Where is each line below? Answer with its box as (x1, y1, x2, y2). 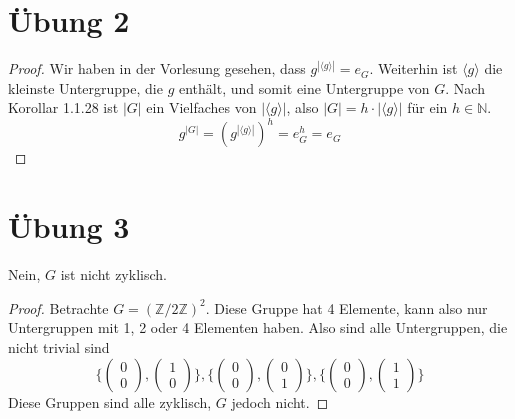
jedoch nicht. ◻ (231, 391, 329, 412)
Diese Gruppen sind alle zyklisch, (8, 391, 212, 412)
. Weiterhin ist (369, 58, 458, 79)
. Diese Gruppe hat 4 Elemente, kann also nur (205, 297, 488, 318)
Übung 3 (8, 206, 130, 247)
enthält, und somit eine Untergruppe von (178, 77, 430, 98)
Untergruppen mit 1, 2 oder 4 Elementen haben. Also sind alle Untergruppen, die (8, 317, 508, 338)
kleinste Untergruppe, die (8, 77, 163, 98)
